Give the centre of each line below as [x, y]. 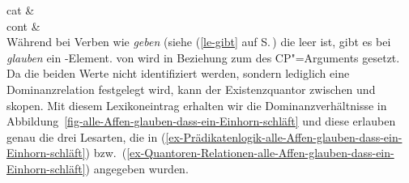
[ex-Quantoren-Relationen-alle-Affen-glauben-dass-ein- [260, 153]
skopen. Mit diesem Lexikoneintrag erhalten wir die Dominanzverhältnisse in [197, 105]
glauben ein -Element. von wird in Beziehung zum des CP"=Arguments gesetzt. [203, 57]
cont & [23, 26]
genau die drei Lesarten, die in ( [86, 136]
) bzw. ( [106, 153]
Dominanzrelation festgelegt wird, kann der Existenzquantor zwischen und [191, 89]
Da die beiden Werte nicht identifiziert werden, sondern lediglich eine [178, 73]
